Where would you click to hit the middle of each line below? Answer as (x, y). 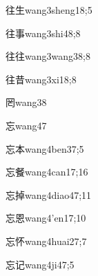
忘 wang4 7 (26, 125)
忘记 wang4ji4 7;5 (40, 264)
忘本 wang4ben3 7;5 (45, 148)
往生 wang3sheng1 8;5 (49, 10)
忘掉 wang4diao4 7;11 (49, 194)
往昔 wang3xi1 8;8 (41, 79)
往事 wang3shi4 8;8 (43, 33)
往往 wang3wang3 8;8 (48, 56)
